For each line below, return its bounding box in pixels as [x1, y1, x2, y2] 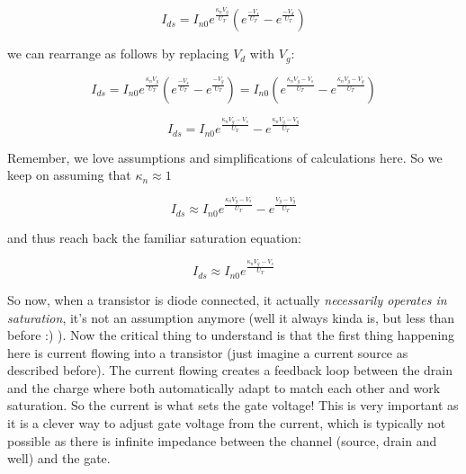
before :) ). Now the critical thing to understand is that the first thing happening [7, 326, 455, 344]
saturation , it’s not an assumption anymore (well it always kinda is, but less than [7, 308, 455, 326]
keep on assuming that [7, 165, 131, 184]
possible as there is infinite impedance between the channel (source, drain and [7, 431, 437, 450]
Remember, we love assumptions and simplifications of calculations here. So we [7, 148, 443, 166]
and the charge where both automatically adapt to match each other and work [7, 378, 441, 397]
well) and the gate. [7, 449, 111, 468]
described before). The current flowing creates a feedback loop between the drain [7, 361, 453, 380]
